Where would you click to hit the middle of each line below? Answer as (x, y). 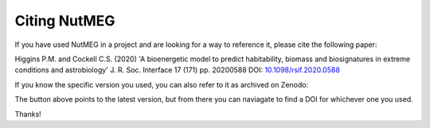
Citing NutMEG (65, 21)
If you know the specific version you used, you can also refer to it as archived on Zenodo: (162, 84)
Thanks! (28, 114)
